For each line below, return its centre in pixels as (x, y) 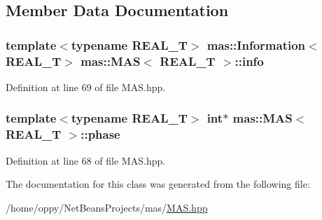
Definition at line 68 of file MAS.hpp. (86, 160)
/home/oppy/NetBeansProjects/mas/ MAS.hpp (107, 207)
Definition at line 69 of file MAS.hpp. (86, 87)
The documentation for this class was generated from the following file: (158, 184)
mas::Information (256, 44)
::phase (100, 134)
